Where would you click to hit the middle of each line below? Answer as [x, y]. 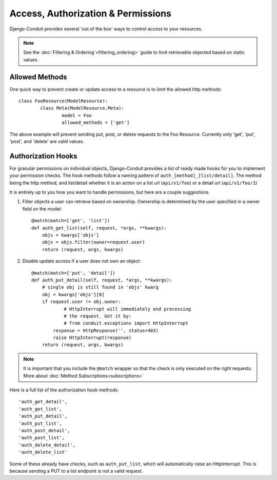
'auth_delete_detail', [47, 445]
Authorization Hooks [43, 156]
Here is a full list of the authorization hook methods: [64, 390]
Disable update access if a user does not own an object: [82, 261]
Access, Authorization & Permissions [91, 13]
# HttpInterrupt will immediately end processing [127, 309]
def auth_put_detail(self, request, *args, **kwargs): [102, 280]
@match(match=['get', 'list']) [71, 221]
